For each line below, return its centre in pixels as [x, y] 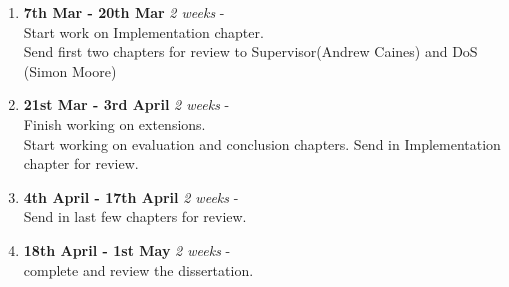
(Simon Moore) [70, 70]
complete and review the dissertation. [138, 269]
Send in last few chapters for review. [135, 216]
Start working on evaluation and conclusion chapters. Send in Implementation [262, 143]
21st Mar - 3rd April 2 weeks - [126, 104]
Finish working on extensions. [114, 123]
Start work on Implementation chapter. [143, 31]
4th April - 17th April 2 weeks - [131, 196]
